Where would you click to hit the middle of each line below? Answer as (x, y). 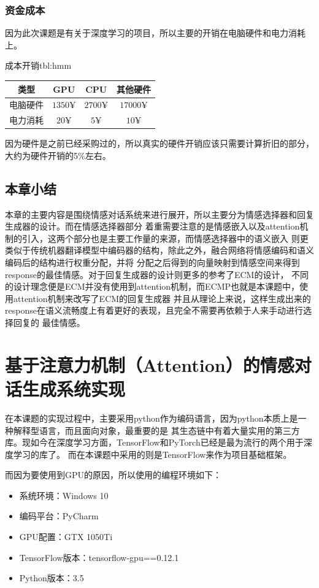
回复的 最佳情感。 (49, 323)
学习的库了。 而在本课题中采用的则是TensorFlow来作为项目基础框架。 (152, 454)
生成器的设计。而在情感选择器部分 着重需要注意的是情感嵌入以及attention (152, 226)
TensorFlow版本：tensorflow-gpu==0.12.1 (99, 557)
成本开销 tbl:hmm (38, 65)
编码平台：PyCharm (59, 516)
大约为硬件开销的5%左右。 (58, 155)
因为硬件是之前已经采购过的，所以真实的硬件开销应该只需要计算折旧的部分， (159, 143)
